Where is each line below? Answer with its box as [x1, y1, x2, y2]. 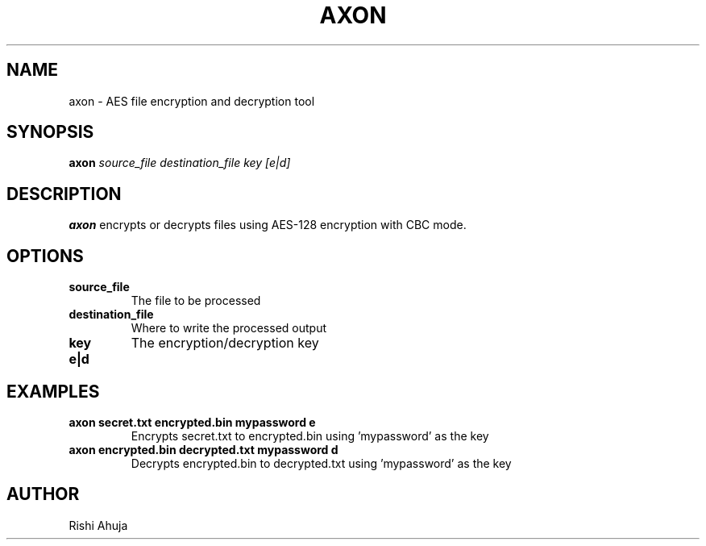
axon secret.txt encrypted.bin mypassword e [69, 415, 316, 429]
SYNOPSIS [6, 122, 94, 143]
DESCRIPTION [6, 183, 122, 204]
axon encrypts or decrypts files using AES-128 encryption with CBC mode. [69, 218, 467, 232]
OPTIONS [6, 245, 84, 266]
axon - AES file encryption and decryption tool [69, 94, 315, 108]
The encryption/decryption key [131, 335, 319, 352]
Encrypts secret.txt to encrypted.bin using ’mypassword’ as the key [131, 428, 489, 443]
